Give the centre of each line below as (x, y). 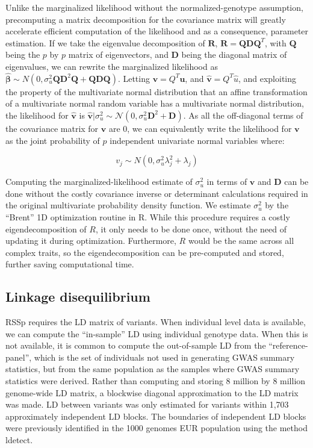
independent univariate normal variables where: (197, 140)
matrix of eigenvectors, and (118, 54)
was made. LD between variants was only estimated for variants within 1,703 (147, 404)
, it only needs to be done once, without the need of (191, 229)
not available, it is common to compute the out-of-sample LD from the (136, 345)
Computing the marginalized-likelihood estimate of (99, 182)
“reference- (288, 345)
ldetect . (19, 440)
